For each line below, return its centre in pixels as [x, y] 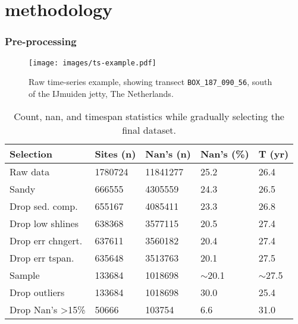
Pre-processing [41, 41]
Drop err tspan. [42, 257]
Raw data [30, 171]
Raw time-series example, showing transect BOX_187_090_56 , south [150, 82]
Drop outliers [37, 292]
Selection [31, 153]
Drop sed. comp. [44, 206]
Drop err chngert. [46, 240]
